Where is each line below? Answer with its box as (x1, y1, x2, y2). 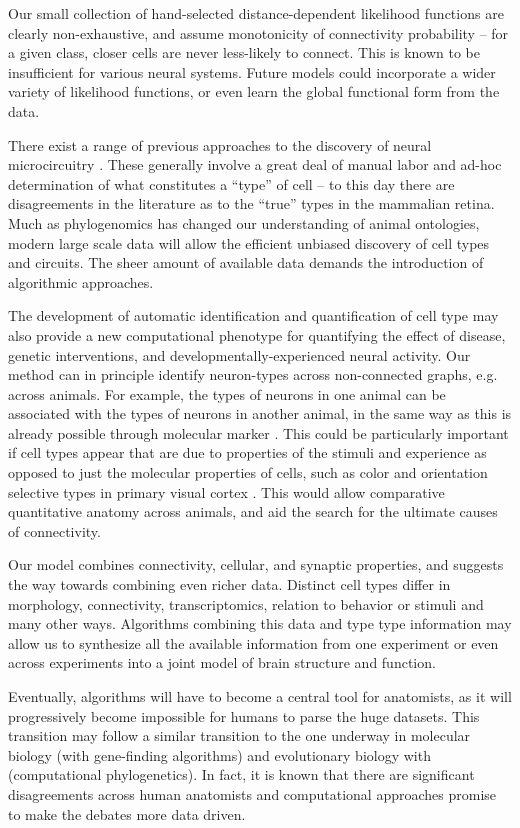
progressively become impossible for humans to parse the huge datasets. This (8, 705, 480, 726)
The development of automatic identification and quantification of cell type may (8, 305, 499, 326)
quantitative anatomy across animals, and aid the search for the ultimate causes (8, 501, 498, 522)
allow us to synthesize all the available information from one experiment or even (8, 632, 499, 653)
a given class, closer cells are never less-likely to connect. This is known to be (8, 42, 480, 63)
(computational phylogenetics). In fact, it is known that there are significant (8, 764, 475, 785)
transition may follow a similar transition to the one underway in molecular (8, 725, 471, 746)
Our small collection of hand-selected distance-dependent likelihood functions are (8, 3, 504, 23)
